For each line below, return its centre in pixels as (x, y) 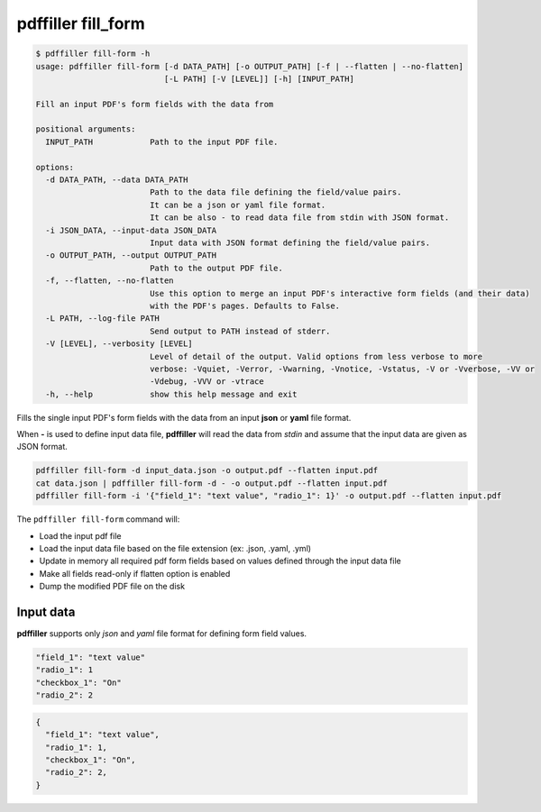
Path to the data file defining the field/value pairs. (275, 192)
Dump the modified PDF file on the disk (112, 587)
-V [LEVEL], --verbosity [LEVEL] (119, 344)
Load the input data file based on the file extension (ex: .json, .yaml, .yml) (175, 548)
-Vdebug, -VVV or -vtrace (207, 382)
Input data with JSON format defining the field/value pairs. (290, 243)
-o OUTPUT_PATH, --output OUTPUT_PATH (131, 255)
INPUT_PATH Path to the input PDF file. (162, 141)
